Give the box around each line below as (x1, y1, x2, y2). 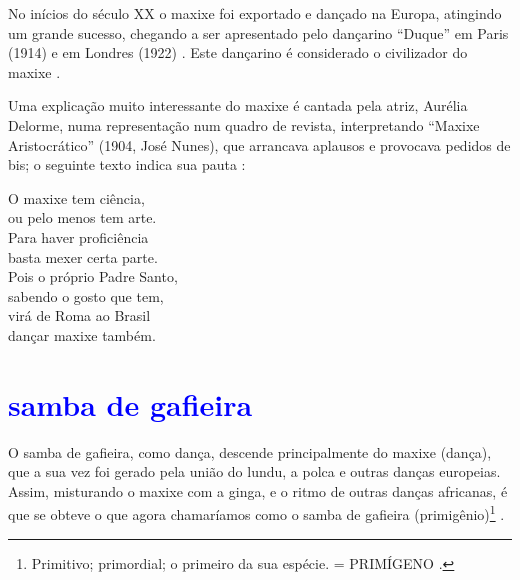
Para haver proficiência (8, 226, 149, 247)
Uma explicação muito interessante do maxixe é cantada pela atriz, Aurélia (8, 95, 468, 116)
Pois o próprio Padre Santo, (8, 266, 178, 287)
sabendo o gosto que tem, (8, 285, 164, 306)
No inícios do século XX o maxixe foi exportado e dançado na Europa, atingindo (8, 3, 502, 23)
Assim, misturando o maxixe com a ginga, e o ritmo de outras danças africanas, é (8, 480, 508, 501)
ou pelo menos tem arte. (8, 207, 157, 228)
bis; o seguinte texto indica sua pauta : (8, 154, 246, 175)
